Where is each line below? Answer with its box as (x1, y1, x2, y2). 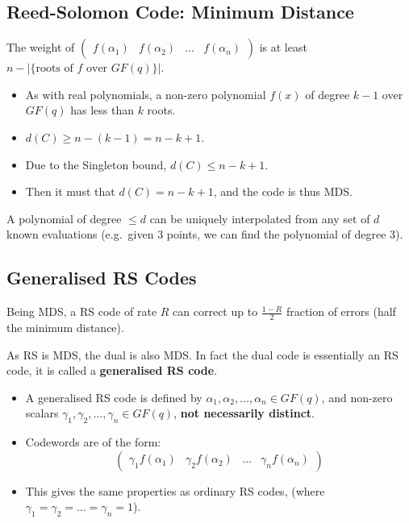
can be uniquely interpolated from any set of (149, 210, 370, 226)
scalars (25, 405, 59, 421)
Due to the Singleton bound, (25, 156, 167, 172)
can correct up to (173, 303, 258, 320)
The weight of (6, 39, 75, 56)
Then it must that (25, 183, 115, 200)
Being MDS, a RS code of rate (6, 303, 157, 320)
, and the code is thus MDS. (213, 183, 353, 200)
